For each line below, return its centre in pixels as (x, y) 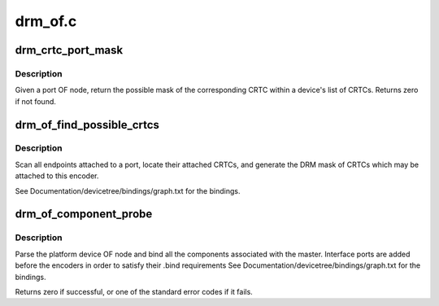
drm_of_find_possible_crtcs (87, 125)
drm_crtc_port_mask (69, 50)
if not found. (36, 101)
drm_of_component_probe (84, 214)
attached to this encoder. (57, 176)
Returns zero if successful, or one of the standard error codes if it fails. (134, 291)
